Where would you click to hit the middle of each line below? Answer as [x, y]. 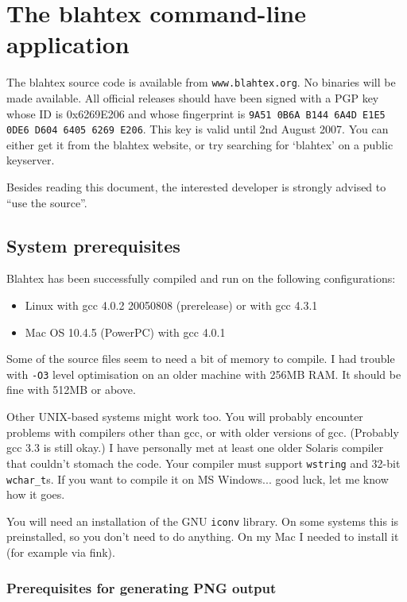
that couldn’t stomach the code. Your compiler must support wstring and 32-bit [203, 463]
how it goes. [36, 494]
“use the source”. [47, 202]
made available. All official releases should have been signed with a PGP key [193, 97]
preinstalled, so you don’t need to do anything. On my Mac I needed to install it [203, 536]
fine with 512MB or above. [71, 390]
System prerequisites [93, 245]
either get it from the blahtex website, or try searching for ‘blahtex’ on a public [200, 144]
